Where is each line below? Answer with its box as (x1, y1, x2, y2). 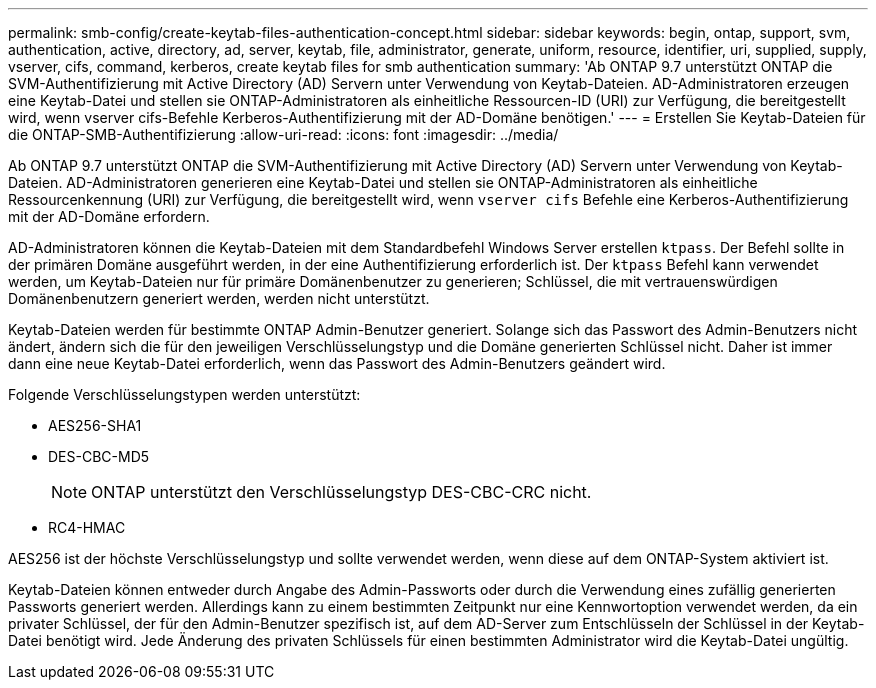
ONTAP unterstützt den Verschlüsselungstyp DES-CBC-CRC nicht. (91, 482, 592, 502)
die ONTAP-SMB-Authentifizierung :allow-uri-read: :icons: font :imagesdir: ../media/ (8, 126, 559, 143)
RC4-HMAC (48, 519, 126, 536)
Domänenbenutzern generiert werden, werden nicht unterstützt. (8, 290, 430, 307)
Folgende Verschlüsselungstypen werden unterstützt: (8, 386, 361, 403)
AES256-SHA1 (48, 417, 142, 434)
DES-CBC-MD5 (48, 448, 150, 465)
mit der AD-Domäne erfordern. (8, 208, 210, 225)
